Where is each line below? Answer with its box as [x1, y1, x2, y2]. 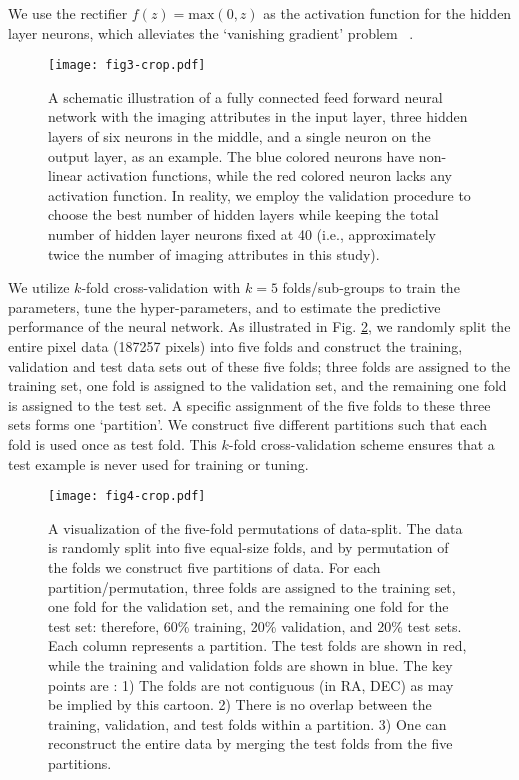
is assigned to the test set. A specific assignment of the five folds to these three [8, 394, 491, 415]
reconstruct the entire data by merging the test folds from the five [48, 733, 453, 754]
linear [48, 165, 83, 186]
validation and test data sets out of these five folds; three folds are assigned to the [8, 355, 511, 376]
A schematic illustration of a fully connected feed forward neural [48, 86, 443, 107]
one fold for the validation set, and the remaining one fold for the [48, 596, 449, 617]
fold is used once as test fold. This [8, 433, 217, 454]
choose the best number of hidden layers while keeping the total [48, 204, 439, 225]
